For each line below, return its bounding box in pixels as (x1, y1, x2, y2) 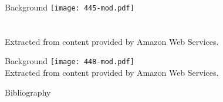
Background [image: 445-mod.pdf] (5, 1, 134, 13)
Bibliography (5, 86, 51, 98)
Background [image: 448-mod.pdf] (5, 55, 134, 67)
